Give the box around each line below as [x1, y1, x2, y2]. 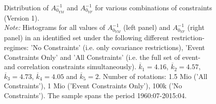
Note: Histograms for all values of [4, 22, 106, 32]
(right [187, 22, 205, 32]
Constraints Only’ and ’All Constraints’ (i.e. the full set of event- [4, 52, 201, 62]
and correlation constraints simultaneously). [4, 61, 137, 72]
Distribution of [4, 2, 49, 12]
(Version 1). [4, 12, 39, 23]
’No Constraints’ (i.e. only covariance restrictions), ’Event [31, 42, 205, 52]
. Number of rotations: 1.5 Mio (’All [99, 71, 208, 81]
